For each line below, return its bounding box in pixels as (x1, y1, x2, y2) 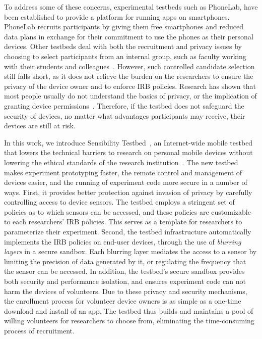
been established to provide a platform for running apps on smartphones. (4, 11, 230, 22)
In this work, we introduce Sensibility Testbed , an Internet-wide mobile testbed (4, 137, 253, 148)
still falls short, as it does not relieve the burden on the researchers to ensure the (4, 71, 253, 81)
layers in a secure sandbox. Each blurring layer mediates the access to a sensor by (4, 246, 257, 257)
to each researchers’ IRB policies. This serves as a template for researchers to (4, 216, 242, 227)
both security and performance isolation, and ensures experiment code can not (4, 276, 246, 286)
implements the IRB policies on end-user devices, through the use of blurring (4, 236, 241, 247)
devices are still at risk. (4, 120, 76, 131)
